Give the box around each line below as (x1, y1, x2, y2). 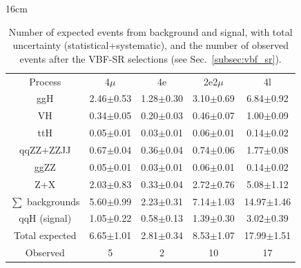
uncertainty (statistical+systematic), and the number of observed (12, 38, 289, 52)
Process (29, 74, 61, 88)
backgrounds (27, 194, 80, 208)
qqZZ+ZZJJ (19, 143, 71, 156)
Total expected (13, 228, 77, 243)
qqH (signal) (19, 211, 72, 225)
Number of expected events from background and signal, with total (8, 24, 293, 39)
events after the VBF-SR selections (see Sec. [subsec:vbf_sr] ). (19, 51, 282, 65)
